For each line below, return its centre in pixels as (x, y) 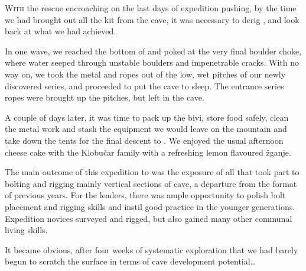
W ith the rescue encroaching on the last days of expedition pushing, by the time (151, 8)
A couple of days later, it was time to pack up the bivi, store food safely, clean (147, 117)
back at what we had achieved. (61, 31)
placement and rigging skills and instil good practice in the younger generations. (150, 206)
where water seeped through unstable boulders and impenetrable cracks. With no (152, 62)
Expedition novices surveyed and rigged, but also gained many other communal (149, 218)
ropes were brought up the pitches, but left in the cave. (105, 97)
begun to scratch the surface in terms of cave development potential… (131, 261)
